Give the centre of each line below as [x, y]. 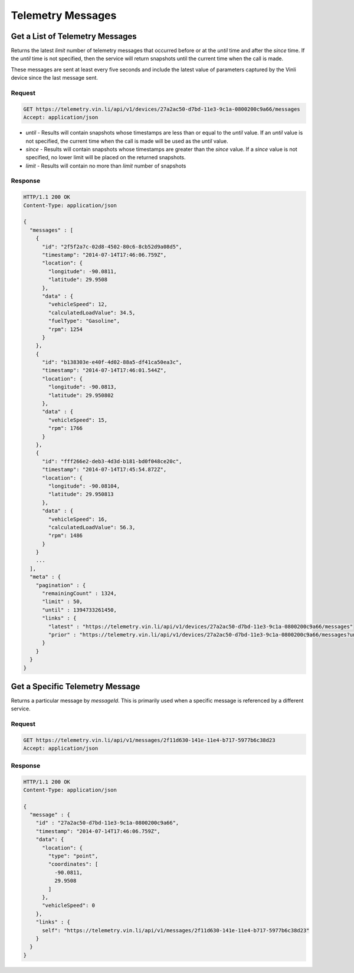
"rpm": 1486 [65, 536]
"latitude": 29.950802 [81, 395]
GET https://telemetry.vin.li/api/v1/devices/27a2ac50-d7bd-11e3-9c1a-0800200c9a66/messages [162, 109]
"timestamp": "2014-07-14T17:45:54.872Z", [104, 470]
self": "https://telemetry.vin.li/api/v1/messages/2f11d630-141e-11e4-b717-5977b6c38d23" [176, 930]
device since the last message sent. [55, 78]
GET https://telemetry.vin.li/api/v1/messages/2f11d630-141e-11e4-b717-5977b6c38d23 [149, 740]
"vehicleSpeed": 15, [78, 420]
